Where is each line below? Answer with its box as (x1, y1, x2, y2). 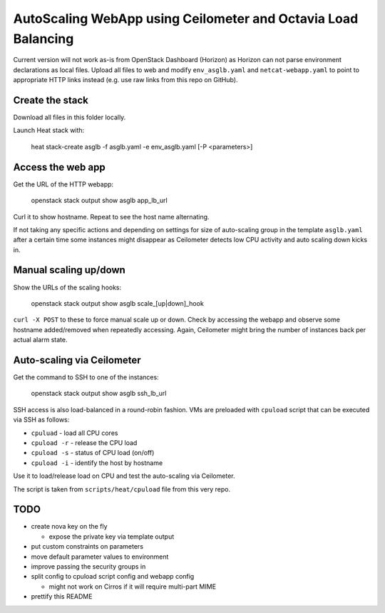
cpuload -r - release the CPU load (31, 439, 138, 447)
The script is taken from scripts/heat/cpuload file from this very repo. (13, 484, 231, 493)
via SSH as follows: (13, 415, 70, 424)
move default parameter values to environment (31, 552, 169, 561)
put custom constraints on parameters (31, 542, 144, 551)
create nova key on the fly (31, 522, 108, 531)
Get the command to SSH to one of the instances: (13, 373, 160, 382)
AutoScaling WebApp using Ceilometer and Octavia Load (13, 11, 359, 26)
